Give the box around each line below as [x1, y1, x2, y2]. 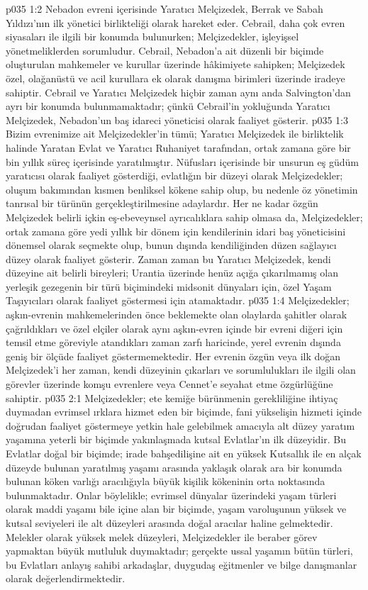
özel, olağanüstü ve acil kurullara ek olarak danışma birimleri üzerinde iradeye [6, 70, 345, 85]
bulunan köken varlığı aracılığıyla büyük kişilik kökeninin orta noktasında [6, 474, 325, 489]
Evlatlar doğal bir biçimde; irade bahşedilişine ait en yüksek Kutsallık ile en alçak [6, 446, 362, 460]
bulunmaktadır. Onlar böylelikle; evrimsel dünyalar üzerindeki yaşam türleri [6, 487, 337, 502]
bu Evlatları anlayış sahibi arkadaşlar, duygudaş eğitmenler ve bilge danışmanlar [6, 557, 357, 572]
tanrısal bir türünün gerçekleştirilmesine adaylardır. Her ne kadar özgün [6, 196, 318, 211]
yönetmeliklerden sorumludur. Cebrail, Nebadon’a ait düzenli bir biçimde [6, 43, 324, 57]
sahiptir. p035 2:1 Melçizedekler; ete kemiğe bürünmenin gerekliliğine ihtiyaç [6, 390, 338, 405]
